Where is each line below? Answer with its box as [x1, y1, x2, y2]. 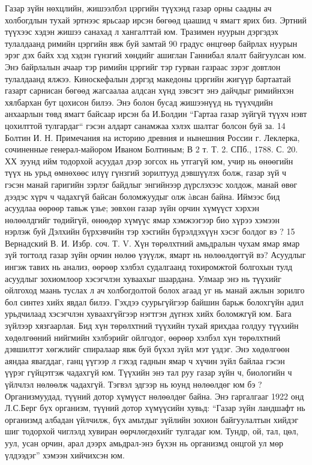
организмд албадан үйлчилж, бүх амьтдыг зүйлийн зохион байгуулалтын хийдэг [5, 413, 298, 425]
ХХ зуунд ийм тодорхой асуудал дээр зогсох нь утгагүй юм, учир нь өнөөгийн [5, 154, 293, 167]
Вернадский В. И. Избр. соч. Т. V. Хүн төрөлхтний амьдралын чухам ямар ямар [5, 236, 300, 249]
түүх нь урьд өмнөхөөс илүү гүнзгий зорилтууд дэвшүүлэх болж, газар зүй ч [5, 166, 286, 179]
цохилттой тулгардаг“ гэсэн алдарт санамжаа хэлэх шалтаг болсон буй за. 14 [5, 119, 286, 131]
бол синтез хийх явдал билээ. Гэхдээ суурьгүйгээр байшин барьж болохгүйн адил [5, 295, 304, 308]
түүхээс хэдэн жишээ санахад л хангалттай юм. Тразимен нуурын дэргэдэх [5, 25, 278, 38]
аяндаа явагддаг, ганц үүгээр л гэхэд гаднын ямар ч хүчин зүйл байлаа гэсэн [5, 354, 285, 367]
